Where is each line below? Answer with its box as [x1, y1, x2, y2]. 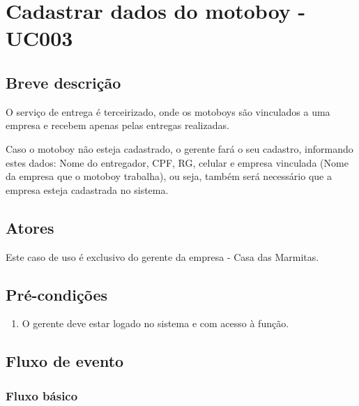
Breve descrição [6, 71, 121, 93]
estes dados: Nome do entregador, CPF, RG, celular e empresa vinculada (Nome [6, 155, 349, 170]
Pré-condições [6, 283, 107, 305]
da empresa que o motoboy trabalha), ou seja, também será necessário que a [6, 169, 332, 183]
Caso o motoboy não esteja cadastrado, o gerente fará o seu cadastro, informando [6, 141, 353, 156]
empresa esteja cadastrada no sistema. [6, 182, 169, 197]
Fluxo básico [6, 386, 78, 404]
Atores [6, 216, 54, 238]
